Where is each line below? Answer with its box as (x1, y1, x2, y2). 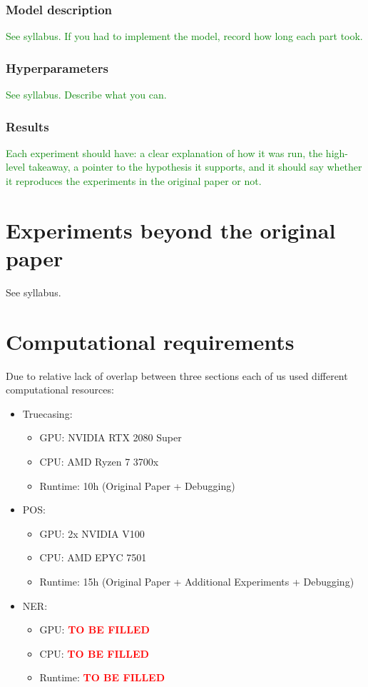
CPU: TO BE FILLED (39, 646, 149, 661)
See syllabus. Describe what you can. (6, 87, 167, 102)
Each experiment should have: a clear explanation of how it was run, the (6, 145, 323, 160)
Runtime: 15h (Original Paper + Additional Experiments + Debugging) (39, 574, 354, 588)
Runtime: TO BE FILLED (39, 670, 165, 685)
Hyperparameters (6, 59, 108, 76)
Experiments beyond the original (6, 215, 336, 244)
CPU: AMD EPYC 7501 (39, 550, 147, 565)
